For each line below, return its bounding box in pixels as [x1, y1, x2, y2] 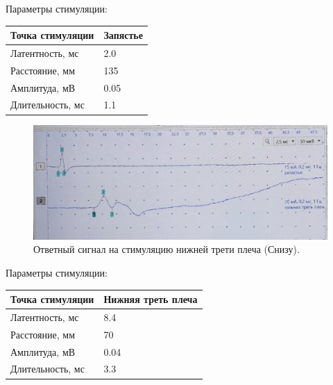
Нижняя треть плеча [103, 292, 198, 306]
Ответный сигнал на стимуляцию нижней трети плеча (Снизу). [33, 242, 300, 256]
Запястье [103, 28, 143, 42]
